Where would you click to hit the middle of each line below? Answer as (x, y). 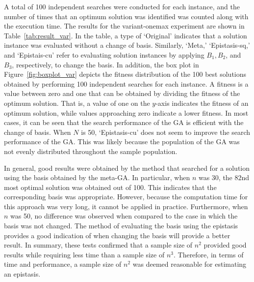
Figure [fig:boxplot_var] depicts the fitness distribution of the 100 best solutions (125, 74)
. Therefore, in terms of (208, 254)
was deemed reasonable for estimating (190, 264)
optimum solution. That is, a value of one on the (77, 103)
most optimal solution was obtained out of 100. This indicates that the (110, 187)
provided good (225, 245)
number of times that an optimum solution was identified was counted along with (126, 16)
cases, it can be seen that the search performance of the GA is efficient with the (124, 122)
